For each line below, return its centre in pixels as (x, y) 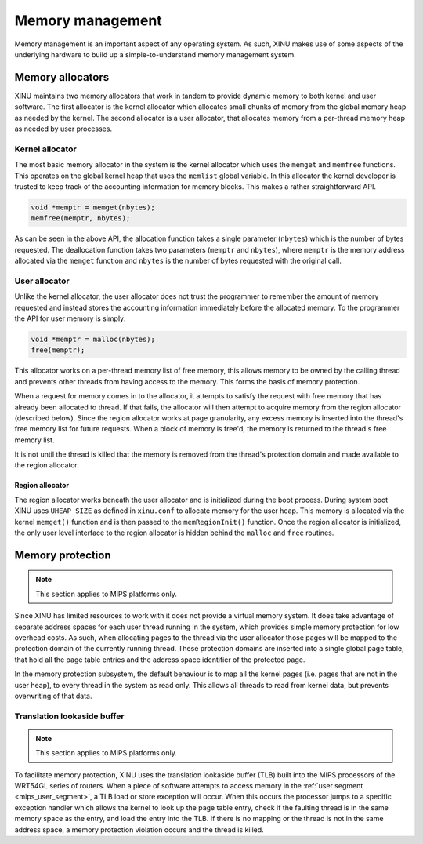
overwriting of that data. (54, 696)
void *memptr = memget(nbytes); (93, 207)
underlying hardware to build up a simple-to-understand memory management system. (155, 54)
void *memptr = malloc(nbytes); (93, 339)
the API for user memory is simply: (70, 318)
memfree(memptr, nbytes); (81, 218)
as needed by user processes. (63, 129)
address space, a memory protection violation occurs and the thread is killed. (139, 829)
